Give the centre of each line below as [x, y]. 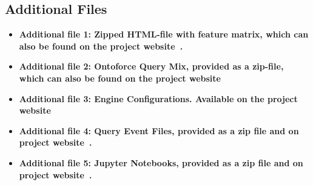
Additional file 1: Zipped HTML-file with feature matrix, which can [164, 34]
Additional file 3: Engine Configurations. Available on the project [158, 98]
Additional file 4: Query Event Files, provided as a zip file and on [159, 130]
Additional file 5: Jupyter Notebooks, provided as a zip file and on [161, 162]
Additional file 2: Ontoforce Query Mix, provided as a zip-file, [151, 66]
